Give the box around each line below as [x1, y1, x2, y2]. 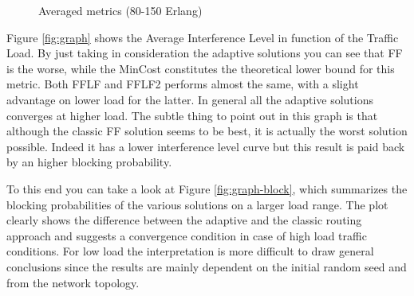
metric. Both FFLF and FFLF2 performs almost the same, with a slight [6, 76, 359, 92]
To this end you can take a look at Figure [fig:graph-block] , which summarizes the [6, 180, 408, 197]
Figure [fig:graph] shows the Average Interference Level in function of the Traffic [6, 29, 399, 45]
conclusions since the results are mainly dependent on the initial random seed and [6, 258, 407, 275]
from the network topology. [6, 274, 140, 290]
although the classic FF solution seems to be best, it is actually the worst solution [6, 123, 408, 139]
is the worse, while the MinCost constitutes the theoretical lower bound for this [6, 60, 395, 76]
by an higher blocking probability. [6, 154, 172, 170]
